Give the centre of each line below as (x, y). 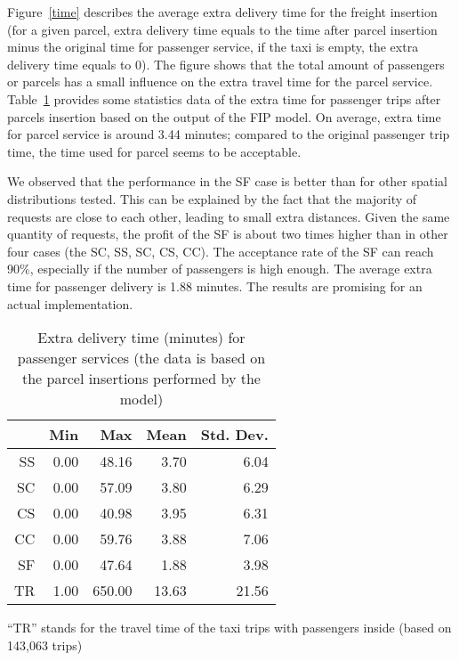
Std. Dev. (234, 435)
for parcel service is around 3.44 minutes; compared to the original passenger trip (229, 134)
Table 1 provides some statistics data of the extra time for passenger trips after (224, 98)
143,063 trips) (45, 645)
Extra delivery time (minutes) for (141, 338)
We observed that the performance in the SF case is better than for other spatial (228, 181)
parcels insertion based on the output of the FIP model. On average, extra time (224, 116)
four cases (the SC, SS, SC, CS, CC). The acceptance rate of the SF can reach (221, 251)
